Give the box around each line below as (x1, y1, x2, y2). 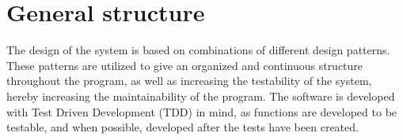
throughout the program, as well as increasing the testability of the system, (6, 72, 372, 89)
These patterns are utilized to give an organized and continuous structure (6, 57, 363, 73)
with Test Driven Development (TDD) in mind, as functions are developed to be (6, 103, 397, 120)
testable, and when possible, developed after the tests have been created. (6, 119, 359, 135)
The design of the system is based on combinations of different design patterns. (6, 42, 390, 58)
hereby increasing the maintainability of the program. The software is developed (6, 87, 395, 104)
